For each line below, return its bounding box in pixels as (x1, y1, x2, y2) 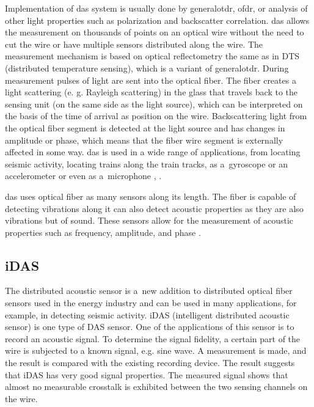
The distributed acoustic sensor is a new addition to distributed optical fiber (5, 284, 293, 297)
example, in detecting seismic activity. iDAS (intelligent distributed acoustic (5, 308, 290, 321)
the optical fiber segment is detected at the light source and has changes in (5, 121, 285, 134)
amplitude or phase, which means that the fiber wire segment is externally (5, 133, 283, 146)
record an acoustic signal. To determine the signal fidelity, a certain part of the (5, 332, 301, 345)
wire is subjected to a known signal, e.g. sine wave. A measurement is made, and (5, 344, 307, 357)
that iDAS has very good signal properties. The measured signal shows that (5, 368, 288, 381)
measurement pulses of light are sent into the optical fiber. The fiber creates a (5, 73, 296, 86)
